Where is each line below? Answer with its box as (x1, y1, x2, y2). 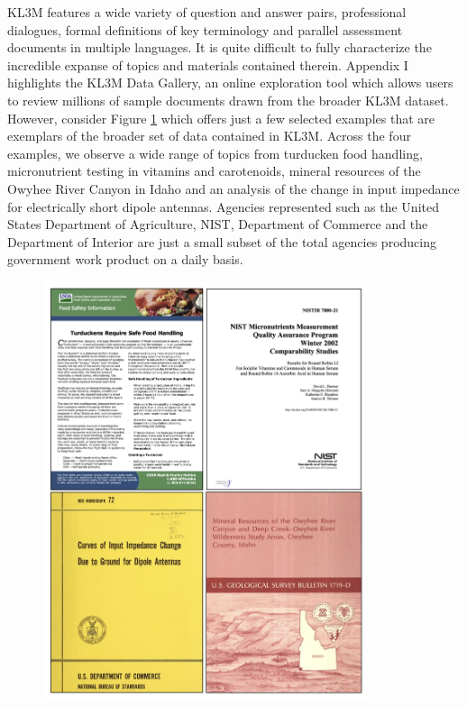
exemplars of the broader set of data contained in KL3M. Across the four (7, 126, 411, 145)
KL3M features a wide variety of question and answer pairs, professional (7, 3, 407, 21)
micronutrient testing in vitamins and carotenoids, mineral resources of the (7, 161, 421, 180)
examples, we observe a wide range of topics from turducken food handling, (7, 143, 423, 162)
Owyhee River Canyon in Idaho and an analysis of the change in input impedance (7, 179, 460, 197)
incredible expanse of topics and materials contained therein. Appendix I (7, 55, 408, 74)
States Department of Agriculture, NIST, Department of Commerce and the (7, 215, 428, 234)
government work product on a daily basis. (7, 250, 243, 269)
